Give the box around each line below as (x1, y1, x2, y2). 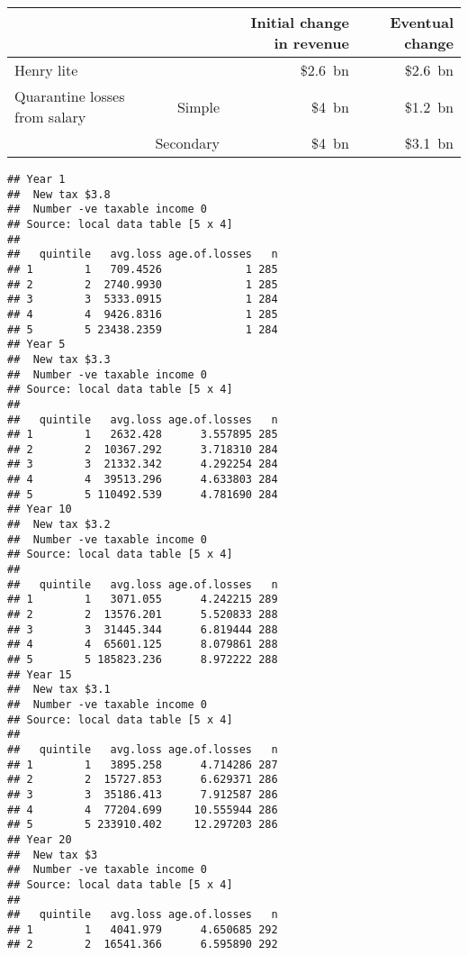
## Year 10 (7, 503, 72, 516)
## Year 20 (7, 832, 72, 846)
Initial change (250, 12, 349, 32)
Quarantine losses (14, 86, 125, 106)
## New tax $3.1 (7, 683, 111, 696)
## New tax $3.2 (7, 518, 111, 532)
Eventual (390, 12, 454, 32)
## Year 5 (7, 338, 66, 351)
